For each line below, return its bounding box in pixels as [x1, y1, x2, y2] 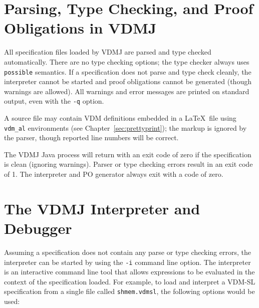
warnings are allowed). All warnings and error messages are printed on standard [4, 86, 249, 96]
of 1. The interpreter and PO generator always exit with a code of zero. [4, 169, 223, 179]
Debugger [4, 218, 72, 238]
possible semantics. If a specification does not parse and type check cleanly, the [4, 66, 251, 77]
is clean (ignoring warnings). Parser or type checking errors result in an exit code [4, 159, 253, 169]
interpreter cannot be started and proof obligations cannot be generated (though [4, 76, 251, 87]
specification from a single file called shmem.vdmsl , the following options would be [4, 286, 255, 296]
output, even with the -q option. [4, 96, 104, 106]
